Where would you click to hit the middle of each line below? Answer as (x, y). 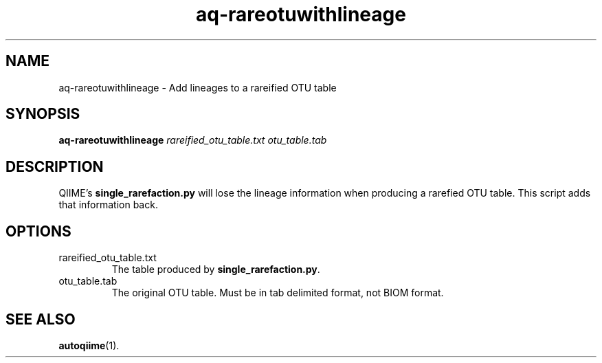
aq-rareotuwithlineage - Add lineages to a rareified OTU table (198, 87)
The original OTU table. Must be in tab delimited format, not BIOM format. (278, 293)
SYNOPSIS (43, 114)
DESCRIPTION (55, 166)
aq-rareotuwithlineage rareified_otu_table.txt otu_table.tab (193, 140)
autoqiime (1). (89, 345)
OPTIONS (38, 231)
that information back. (108, 205)
